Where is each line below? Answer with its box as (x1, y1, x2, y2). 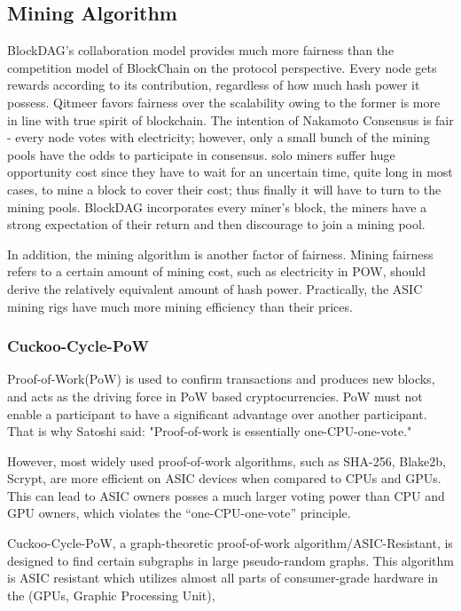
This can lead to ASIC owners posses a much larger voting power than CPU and (7, 486, 445, 504)
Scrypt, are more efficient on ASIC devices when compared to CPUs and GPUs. (7, 469, 441, 488)
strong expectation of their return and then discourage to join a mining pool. (7, 215, 426, 234)
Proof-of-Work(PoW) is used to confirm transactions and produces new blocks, (7, 369, 435, 388)
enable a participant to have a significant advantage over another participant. (7, 404, 427, 423)
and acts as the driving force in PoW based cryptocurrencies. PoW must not (7, 386, 423, 405)
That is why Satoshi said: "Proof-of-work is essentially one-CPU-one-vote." (7, 422, 412, 440)
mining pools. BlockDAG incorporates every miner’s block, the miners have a (7, 197, 427, 216)
